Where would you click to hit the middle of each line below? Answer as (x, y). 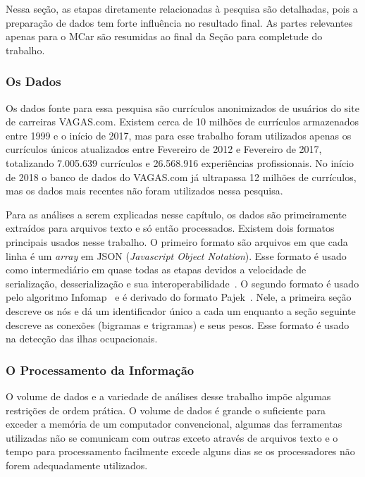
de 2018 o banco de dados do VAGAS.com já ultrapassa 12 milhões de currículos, (181, 176)
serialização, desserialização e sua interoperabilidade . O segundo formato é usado (182, 283)
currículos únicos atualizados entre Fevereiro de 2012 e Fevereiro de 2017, (164, 149)
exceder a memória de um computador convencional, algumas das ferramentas (174, 424)
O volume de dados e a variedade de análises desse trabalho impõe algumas (168, 396)
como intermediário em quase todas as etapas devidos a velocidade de (156, 270)
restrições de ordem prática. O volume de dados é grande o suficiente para (166, 410)
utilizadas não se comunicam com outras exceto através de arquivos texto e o (172, 437)
